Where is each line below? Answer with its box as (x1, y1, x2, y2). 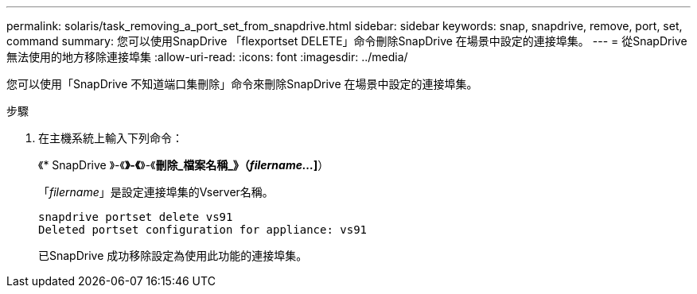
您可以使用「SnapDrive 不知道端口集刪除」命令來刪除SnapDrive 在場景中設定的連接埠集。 (6, 77, 478, 91)
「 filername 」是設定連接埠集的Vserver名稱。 (38, 185, 274, 199)
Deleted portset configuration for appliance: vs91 (38, 223, 368, 236)
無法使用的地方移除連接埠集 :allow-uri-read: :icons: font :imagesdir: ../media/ (6, 50, 408, 64)
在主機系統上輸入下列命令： (38, 131, 183, 145)
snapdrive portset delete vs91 (38, 211, 233, 223)
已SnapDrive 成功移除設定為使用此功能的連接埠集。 (38, 249, 308, 262)
